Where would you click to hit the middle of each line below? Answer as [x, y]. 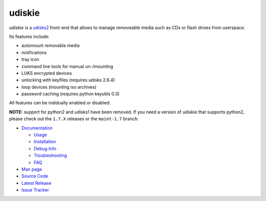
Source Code [35, 176]
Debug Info [45, 148]
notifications [34, 52]
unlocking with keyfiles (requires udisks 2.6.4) [68, 80]
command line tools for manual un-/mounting [67, 66]
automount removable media [50, 46]
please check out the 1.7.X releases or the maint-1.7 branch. [74, 119]
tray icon [30, 60]
